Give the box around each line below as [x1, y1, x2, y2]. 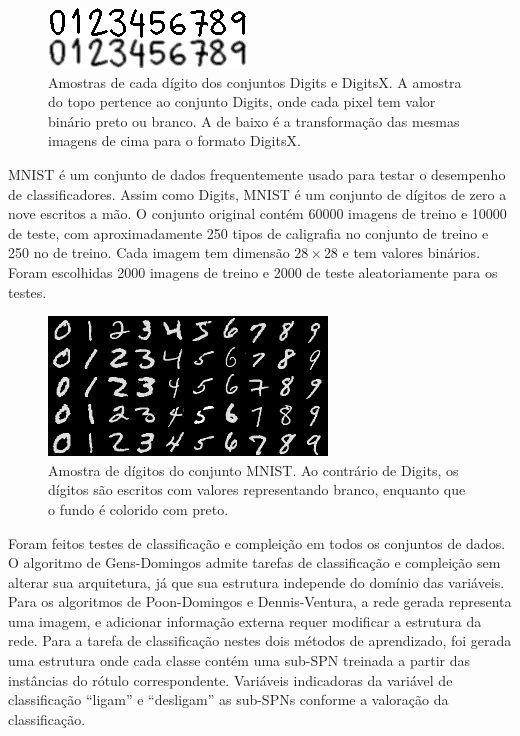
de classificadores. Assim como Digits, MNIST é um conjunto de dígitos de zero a [8, 183, 507, 204]
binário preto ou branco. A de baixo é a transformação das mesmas [48, 110, 460, 131]
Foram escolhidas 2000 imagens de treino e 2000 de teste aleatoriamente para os [8, 261, 498, 282]
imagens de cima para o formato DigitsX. [48, 130, 301, 151]
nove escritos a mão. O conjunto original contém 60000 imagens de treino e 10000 [8, 203, 507, 224]
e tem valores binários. [342, 242, 481, 263]
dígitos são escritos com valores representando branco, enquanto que [48, 479, 466, 500]
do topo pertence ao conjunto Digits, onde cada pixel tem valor [48, 91, 436, 112]
